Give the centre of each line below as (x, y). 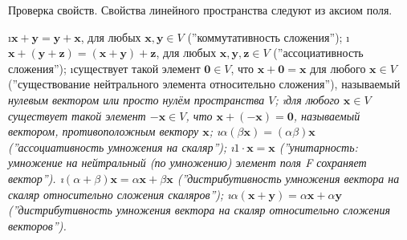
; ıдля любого (307, 99)
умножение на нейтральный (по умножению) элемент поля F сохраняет (187, 163)
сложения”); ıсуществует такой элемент (104, 68)
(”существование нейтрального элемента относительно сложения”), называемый (204, 84)
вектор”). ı (36, 178)
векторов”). (37, 225)
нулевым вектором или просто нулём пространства (136, 99)
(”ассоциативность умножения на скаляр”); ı (121, 146)
